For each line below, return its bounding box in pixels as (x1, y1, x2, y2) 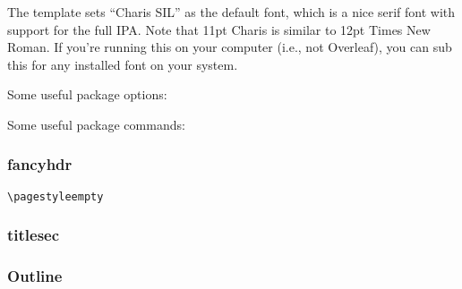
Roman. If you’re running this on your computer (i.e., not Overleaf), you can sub (7, 38, 452, 56)
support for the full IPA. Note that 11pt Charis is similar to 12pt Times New (7, 20, 431, 38)
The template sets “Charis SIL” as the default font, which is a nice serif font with (7, 3, 456, 21)
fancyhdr (7, 153, 73, 175)
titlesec (7, 224, 60, 246)
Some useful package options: (7, 85, 167, 104)
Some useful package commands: (7, 115, 185, 133)
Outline (7, 265, 63, 287)
